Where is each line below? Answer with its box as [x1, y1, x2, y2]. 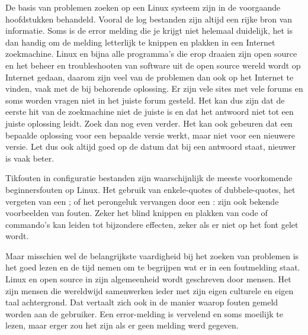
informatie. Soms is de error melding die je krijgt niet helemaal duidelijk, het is [5, 24, 293, 37]
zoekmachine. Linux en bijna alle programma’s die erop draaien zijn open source [5, 47, 297, 60]
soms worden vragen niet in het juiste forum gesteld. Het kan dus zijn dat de [5, 94, 285, 106]
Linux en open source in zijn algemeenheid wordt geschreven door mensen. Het [5, 273, 291, 285]
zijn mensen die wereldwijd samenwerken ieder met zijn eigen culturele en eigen [5, 284, 294, 297]
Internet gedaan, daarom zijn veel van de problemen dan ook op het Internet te [5, 70, 294, 83]
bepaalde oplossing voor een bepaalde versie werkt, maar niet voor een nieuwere [5, 128, 295, 141]
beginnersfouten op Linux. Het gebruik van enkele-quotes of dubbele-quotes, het [5, 183, 296, 195]
